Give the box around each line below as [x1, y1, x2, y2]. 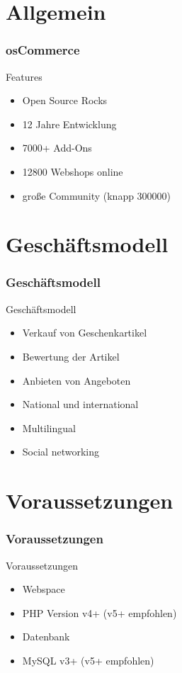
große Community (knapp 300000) [22, 188, 171, 203]
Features [6, 69, 42, 84]
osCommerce [6, 41, 80, 59]
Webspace [22, 582, 65, 596]
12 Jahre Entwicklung [22, 116, 117, 131]
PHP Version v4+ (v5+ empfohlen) [22, 605, 177, 620]
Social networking [22, 444, 99, 459]
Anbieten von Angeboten [22, 373, 131, 388]
